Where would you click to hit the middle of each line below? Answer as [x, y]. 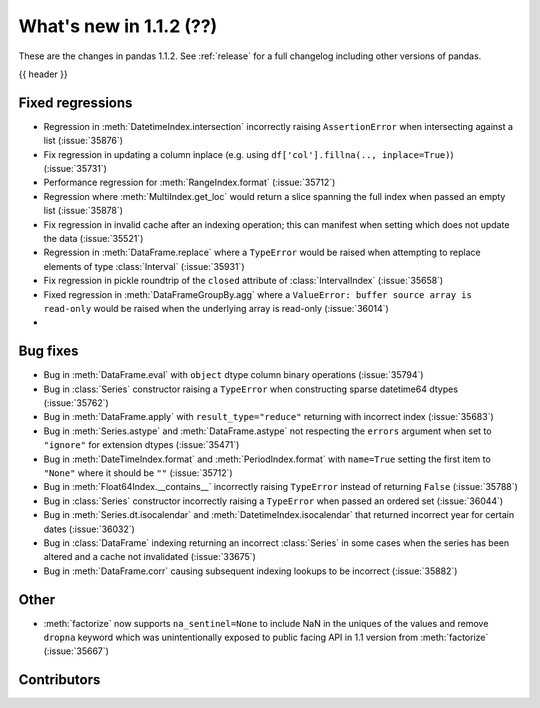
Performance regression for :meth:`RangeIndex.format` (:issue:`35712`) [189, 182]
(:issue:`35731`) [75, 169]
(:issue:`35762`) [76, 403]
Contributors [59, 680]
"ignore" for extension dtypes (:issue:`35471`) [141, 445]
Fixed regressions [75, 102]
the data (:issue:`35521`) [93, 238]
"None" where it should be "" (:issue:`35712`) [138, 472]
